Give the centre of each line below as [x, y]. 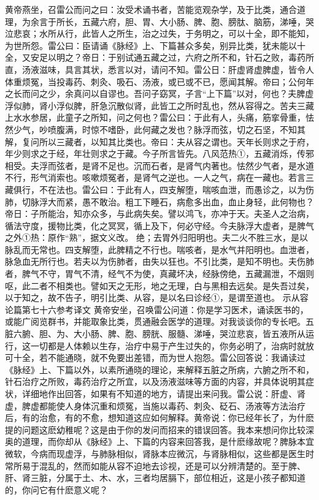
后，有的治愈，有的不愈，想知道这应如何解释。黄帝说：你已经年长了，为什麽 [159, 418]
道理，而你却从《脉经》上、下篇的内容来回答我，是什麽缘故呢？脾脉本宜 [168, 441]
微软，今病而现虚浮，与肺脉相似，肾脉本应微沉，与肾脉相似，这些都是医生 [155, 453]
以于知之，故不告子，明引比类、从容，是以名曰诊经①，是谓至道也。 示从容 [157, 297]
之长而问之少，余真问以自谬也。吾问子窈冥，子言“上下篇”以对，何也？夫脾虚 [159, 93]
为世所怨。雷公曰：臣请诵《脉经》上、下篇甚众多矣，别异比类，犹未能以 [151, 45]
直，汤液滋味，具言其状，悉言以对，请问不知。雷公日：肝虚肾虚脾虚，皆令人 [159, 69]
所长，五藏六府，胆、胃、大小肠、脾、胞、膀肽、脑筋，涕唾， [181, 21]
